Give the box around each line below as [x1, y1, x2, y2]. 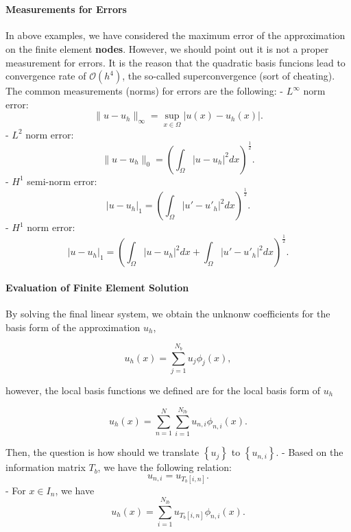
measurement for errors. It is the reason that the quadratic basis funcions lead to [5, 55, 346, 69]
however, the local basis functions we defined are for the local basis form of [5, 383, 321, 397]
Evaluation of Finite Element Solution [5, 280, 189, 295]
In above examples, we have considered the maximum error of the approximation [5, 28, 346, 43]
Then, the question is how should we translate [5, 445, 199, 459]
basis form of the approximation [5, 319, 141, 334]
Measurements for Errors [5, 2, 127, 16]
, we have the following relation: [97, 460, 232, 474]
